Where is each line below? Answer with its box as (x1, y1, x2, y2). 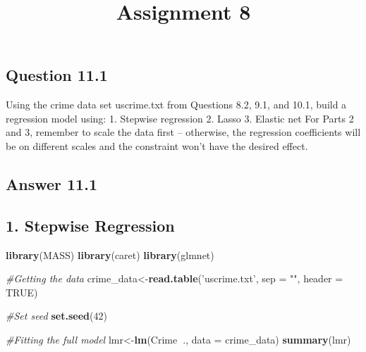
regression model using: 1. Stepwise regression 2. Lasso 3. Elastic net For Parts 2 (6, 111, 354, 125)
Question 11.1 (6, 64, 108, 86)
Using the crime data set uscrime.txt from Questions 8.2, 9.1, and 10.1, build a (6, 97, 347, 112)
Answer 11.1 (6, 172, 97, 194)
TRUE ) (6, 284, 38, 299)
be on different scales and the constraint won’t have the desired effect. (6, 138, 308, 153)
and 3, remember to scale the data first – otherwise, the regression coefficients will (6, 125, 361, 139)
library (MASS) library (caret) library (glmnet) (6, 247, 214, 262)
